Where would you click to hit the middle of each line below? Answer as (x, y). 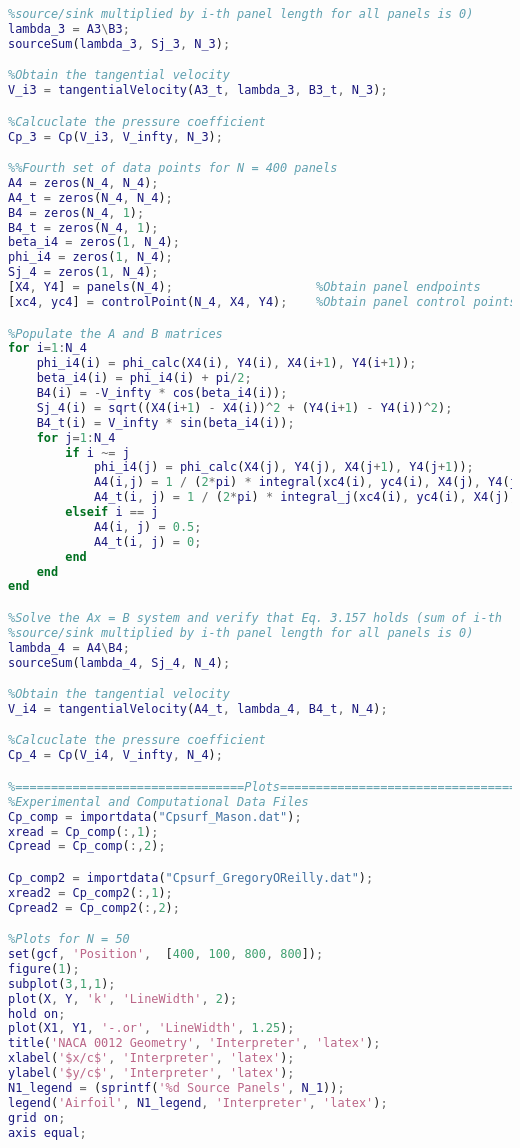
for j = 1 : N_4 (76, 437)
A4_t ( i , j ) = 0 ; (147, 541)
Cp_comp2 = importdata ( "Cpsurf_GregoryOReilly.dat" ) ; (191, 877)
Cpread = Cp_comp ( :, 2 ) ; (87, 846)
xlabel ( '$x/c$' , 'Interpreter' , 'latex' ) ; (151, 1058)
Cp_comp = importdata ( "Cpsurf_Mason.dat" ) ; (155, 816)
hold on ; (37, 1013)
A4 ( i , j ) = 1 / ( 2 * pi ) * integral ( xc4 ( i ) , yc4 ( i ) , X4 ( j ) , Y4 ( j (305, 482)
